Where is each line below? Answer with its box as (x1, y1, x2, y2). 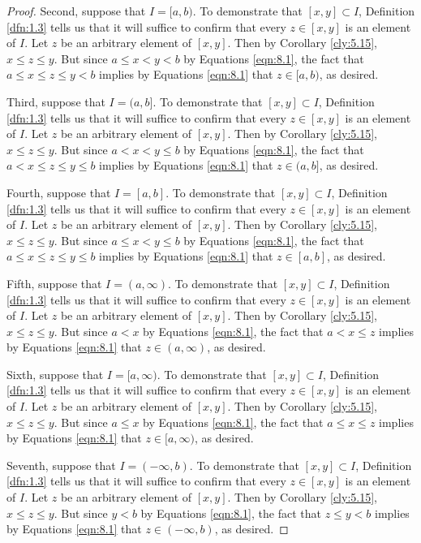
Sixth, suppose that (6, 365, 104, 382)
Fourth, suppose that (6, 183, 111, 200)
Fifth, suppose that (6, 274, 102, 291)
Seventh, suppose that (6, 456, 116, 473)
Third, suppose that (6, 93, 105, 110)
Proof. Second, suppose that (6, 2, 146, 19)
